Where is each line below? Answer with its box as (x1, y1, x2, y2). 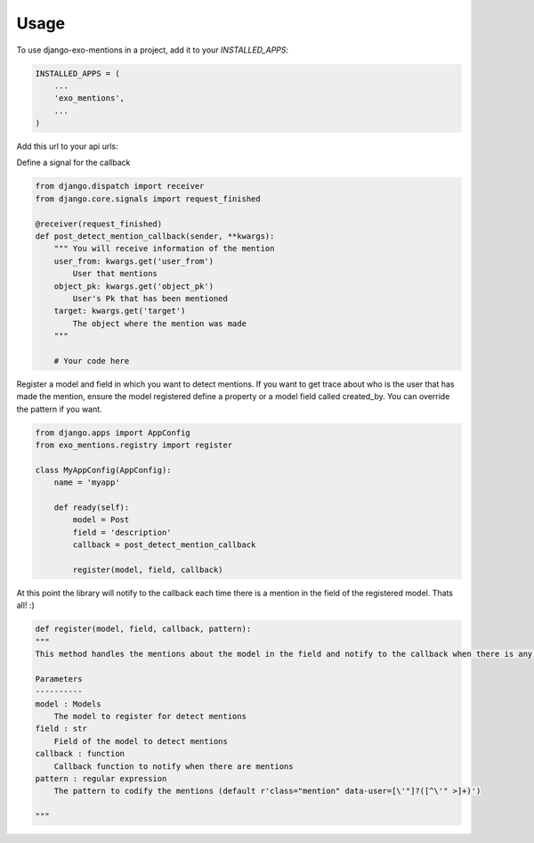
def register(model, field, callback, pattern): (35, 624, 252, 634)
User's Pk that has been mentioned (72, 293, 229, 303)
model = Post (72, 515, 130, 525)
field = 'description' (72, 527, 173, 537)
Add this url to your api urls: (16, 141, 119, 151)
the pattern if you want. (16, 404, 102, 414)
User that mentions (72, 268, 158, 279)
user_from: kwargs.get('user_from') (53, 256, 214, 266)
